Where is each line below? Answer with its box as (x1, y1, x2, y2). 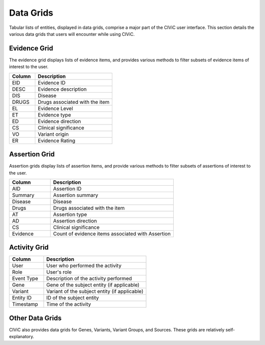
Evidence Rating (37, 137, 76, 144)
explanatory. (9, 334, 34, 340)
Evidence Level (37, 105, 73, 112)
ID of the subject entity (46, 295, 99, 301)
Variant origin (37, 130, 69, 137)
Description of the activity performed (46, 275, 132, 282)
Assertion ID (53, 185, 82, 192)
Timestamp (12, 301, 38, 308)
